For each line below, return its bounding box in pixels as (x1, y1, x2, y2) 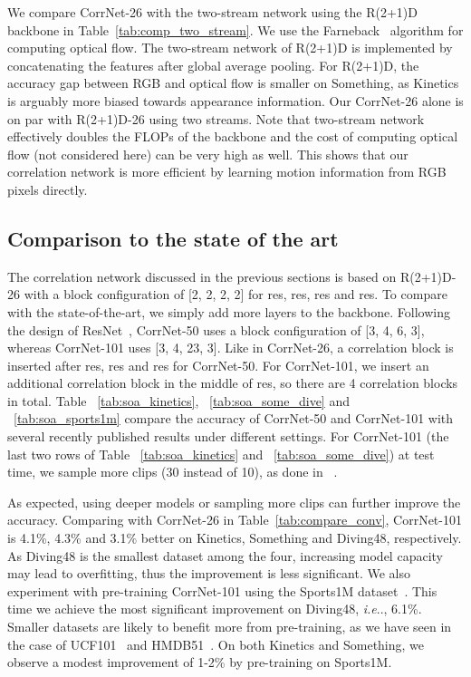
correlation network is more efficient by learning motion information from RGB (7, 162, 447, 181)
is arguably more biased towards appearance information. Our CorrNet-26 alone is (7, 91, 464, 110)
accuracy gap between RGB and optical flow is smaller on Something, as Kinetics (7, 73, 459, 92)
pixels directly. (7, 179, 88, 198)
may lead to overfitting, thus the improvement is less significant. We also (7, 564, 411, 583)
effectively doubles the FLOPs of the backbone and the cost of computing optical (7, 127, 458, 146)
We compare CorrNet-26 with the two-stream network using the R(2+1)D (7, 3, 418, 21)
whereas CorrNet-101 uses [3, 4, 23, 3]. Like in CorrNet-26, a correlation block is (7, 338, 454, 357)
